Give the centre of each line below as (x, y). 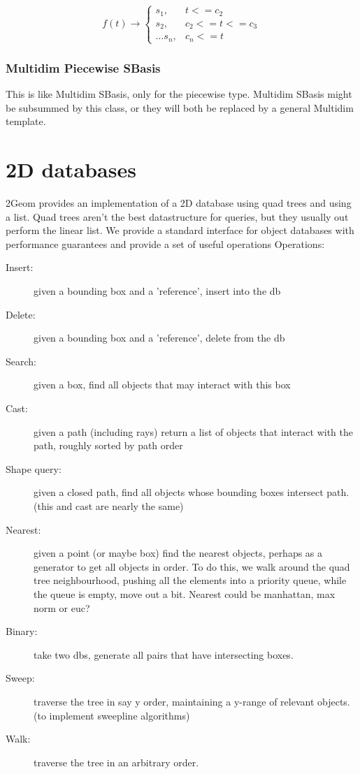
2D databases (71, 169)
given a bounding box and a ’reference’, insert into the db (157, 291)
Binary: (22, 631)
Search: (21, 361)
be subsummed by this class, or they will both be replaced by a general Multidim (180, 107)
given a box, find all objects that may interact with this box (162, 385)
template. (26, 121)
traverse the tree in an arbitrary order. (116, 762)
